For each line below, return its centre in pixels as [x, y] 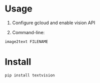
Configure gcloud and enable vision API [54, 23]
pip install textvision [30, 75]
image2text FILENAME [27, 41]
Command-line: [28, 32]
